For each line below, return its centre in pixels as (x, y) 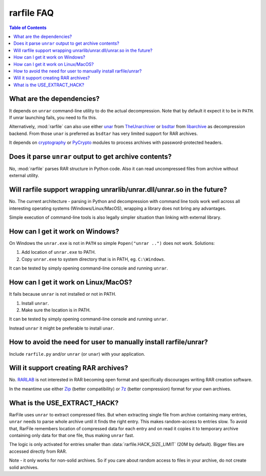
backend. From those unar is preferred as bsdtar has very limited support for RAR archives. (103, 134)
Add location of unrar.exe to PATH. (59, 252)
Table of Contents (28, 28)
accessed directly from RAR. (38, 451)
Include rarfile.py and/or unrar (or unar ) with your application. (77, 354)
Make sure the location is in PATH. (56, 310)
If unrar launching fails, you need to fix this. (53, 117)
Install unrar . (35, 303)
